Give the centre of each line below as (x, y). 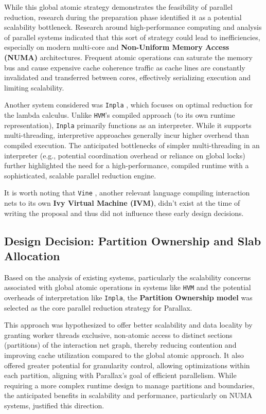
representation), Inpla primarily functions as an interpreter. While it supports (128, 125)
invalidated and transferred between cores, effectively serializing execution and (128, 77)
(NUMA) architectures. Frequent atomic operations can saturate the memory (128, 57)
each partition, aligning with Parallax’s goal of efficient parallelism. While (120, 375)
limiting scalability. (34, 87)
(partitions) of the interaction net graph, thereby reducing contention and (120, 345)
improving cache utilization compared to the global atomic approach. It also (124, 355)
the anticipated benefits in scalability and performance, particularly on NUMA (128, 395)
